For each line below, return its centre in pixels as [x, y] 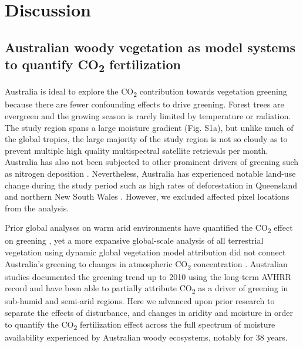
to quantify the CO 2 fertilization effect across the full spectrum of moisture [140, 325]
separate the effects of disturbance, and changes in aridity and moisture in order [149, 313]
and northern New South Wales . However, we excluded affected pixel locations [147, 196]
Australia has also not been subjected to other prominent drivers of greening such [152, 162]
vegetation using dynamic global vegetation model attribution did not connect [145, 252]
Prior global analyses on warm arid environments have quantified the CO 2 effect [149, 228]
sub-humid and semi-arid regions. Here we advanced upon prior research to [140, 301]
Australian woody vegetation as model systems [150, 47]
